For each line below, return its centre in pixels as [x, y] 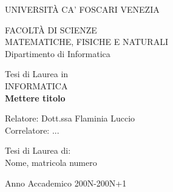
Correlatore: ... [32, 130]
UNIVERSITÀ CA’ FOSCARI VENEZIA [82, 9]
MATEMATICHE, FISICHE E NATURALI [86, 42]
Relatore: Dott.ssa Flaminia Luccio [70, 118]
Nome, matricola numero [51, 162]
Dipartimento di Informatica [58, 53]
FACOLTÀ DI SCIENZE [51, 29]
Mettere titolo [35, 98]
